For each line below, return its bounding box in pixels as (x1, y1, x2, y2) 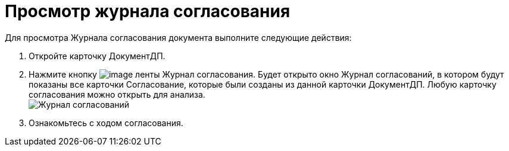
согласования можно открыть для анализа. (29, 89, 205, 99)
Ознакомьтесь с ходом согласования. (29, 117, 183, 128)
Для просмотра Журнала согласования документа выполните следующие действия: (5, 32, 352, 43)
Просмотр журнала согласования (5, 1, 291, 21)
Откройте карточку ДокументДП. (29, 50, 165, 61)
